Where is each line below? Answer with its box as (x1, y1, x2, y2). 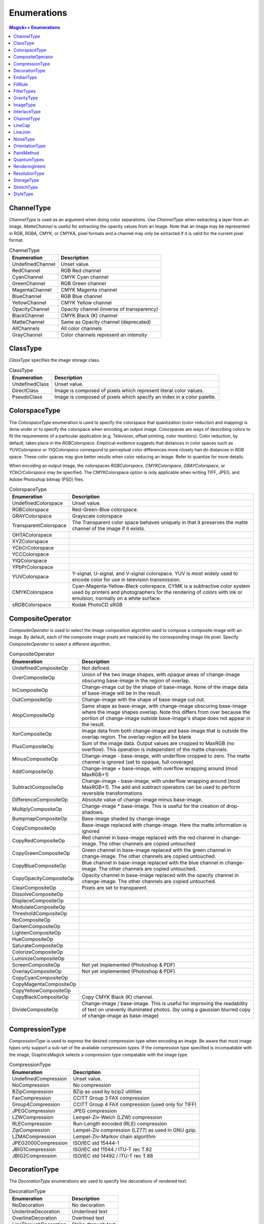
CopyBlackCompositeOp (12, 993, 69, 1000)
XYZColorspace (12, 538, 48, 545)
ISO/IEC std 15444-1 (73, 1139, 119, 1146)
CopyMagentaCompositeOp (12, 981, 77, 988)
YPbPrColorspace (12, 564, 53, 570)
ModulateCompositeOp (12, 903, 66, 910)
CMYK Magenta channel (61, 286, 117, 293)
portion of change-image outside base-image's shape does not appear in (81, 715, 251, 722)
